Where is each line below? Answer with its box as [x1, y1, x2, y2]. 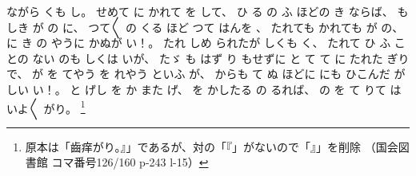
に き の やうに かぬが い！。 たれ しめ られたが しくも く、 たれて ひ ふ [6, 34, 391, 51]
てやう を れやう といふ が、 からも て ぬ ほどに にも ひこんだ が [62, 65, 406, 82]
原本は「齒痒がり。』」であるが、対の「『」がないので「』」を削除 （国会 [25, 138, 398, 154]
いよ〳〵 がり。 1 [6, 97, 86, 116]
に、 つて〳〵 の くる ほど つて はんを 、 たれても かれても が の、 [62, 18, 404, 35]
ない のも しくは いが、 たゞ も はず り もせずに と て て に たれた [32, 49, 383, 66]
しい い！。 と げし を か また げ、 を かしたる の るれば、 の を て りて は [6, 80, 402, 97]
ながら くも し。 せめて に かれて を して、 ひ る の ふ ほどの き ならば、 [6, 3, 394, 19]
